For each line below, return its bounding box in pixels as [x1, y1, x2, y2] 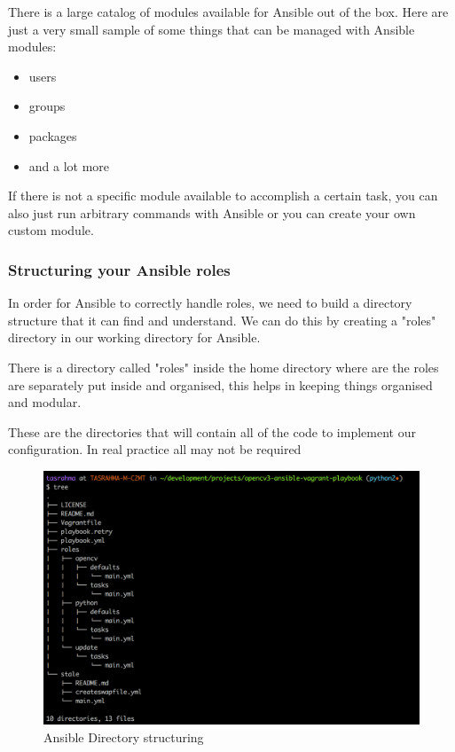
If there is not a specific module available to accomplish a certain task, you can [8, 186, 438, 205]
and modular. [8, 393, 82, 411]
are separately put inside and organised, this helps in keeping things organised [8, 375, 433, 394]
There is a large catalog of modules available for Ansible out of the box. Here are [8, 3, 449, 20]
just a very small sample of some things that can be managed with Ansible [8, 20, 415, 38]
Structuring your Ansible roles [8, 258, 231, 280]
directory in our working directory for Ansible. [8, 328, 261, 347]
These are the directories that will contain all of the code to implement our [8, 422, 416, 441]
